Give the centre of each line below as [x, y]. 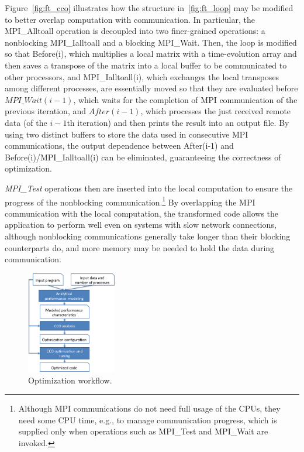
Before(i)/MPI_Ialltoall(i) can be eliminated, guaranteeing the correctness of [143, 157]
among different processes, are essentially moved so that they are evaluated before [151, 88]
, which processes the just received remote [216, 111]
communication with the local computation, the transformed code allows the [142, 213]
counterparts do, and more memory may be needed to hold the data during [140, 247]
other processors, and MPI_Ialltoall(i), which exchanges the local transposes [142, 76]
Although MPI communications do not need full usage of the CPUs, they [149, 408]
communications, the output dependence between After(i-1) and [119, 145]
